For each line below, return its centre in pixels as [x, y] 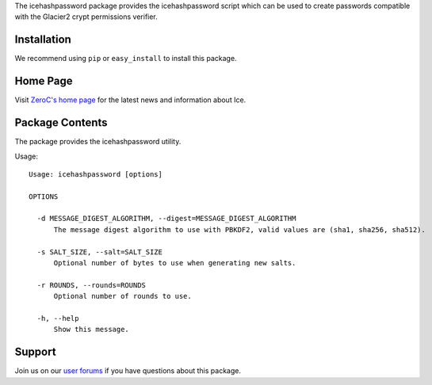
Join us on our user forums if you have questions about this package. [128, 371]
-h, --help [58, 318]
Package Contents [61, 123]
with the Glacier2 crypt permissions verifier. [86, 17]
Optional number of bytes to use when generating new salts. [175, 263]
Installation [43, 40]
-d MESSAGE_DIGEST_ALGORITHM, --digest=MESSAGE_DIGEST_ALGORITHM [166, 219]
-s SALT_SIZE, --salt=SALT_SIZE [99, 252]
